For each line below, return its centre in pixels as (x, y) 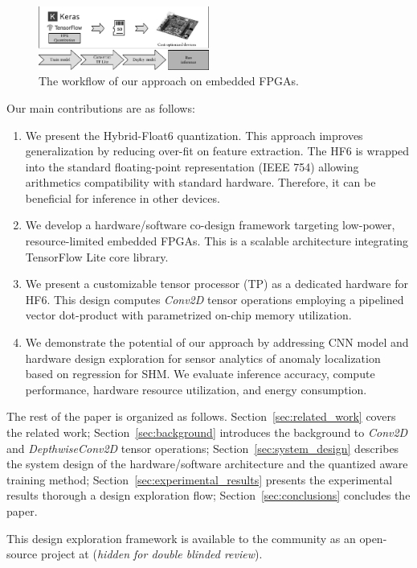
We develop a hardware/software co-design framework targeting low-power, (210, 225)
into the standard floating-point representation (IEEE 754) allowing (192, 166)
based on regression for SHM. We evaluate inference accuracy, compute (200, 374)
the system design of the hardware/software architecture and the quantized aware (207, 464)
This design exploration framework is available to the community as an (181, 538)
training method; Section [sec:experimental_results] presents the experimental (200, 479)
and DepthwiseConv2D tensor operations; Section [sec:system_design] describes (203, 448)
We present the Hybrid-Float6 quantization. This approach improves (194, 135)
